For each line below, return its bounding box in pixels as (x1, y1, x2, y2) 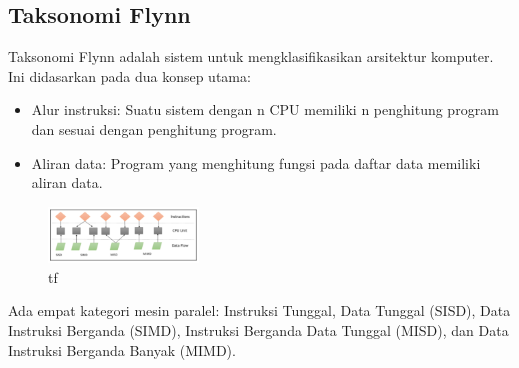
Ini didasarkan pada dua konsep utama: (8, 65, 251, 86)
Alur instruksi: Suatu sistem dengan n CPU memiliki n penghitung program (31, 99, 499, 120)
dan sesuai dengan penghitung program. (31, 118, 277, 139)
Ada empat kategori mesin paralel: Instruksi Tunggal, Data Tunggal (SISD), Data (8, 300, 511, 321)
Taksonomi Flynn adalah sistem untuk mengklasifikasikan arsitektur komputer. (8, 46, 494, 67)
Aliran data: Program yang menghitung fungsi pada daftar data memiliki (31, 152, 481, 173)
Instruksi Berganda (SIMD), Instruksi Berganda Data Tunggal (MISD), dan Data (8, 320, 509, 341)
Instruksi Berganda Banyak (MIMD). (8, 339, 236, 360)
